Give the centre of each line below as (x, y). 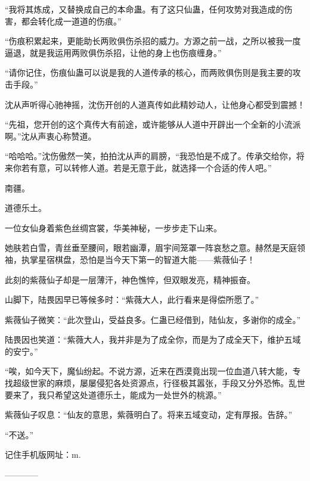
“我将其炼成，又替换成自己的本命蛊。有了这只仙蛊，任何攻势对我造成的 (145, 9)
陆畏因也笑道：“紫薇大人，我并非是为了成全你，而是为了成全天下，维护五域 (153, 339)
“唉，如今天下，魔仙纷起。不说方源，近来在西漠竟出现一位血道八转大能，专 (153, 371)
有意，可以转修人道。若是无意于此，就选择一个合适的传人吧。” (151, 167)
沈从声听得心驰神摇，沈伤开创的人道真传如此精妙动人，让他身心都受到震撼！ (155, 104)
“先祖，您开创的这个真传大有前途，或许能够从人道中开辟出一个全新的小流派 (153, 124)
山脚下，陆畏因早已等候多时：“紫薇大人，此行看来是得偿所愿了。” (132, 300)
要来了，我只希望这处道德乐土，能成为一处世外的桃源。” (113, 394)
